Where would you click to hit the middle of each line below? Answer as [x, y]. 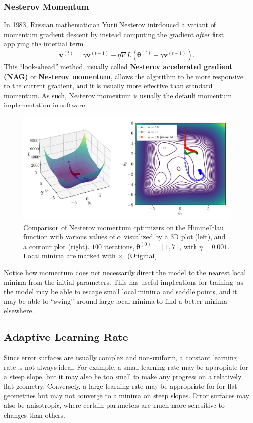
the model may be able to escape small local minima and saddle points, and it [121, 291]
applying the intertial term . [47, 44]
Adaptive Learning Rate [66, 337]
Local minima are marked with [69, 256]
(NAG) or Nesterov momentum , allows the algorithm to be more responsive [124, 76]
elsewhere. [19, 310]
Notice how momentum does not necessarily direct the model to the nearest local [125, 272]
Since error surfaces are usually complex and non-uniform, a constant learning [120, 357]
